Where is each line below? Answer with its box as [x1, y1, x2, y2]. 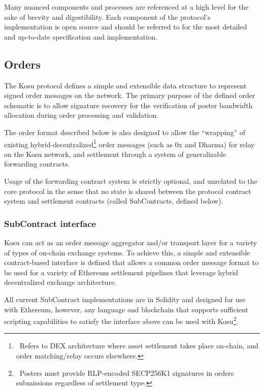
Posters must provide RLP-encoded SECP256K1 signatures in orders [19, 367, 234, 378]
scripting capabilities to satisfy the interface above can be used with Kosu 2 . [4, 314, 239, 326]
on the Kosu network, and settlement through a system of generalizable [4, 148, 226, 159]
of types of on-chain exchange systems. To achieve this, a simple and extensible [4, 247, 250, 257]
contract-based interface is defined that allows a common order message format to [4, 257, 259, 268]
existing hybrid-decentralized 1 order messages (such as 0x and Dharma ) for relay [4, 137, 255, 149]
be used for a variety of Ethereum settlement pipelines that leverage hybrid [4, 267, 239, 277]
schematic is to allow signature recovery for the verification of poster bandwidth [4, 100, 253, 110]
